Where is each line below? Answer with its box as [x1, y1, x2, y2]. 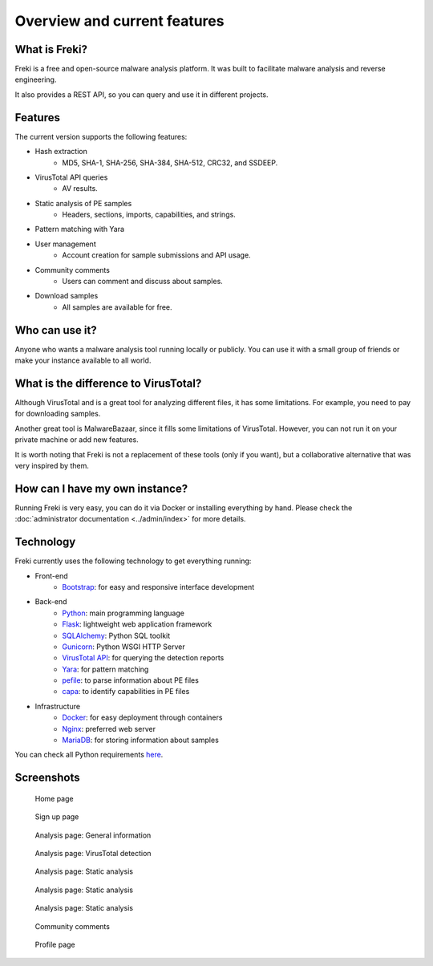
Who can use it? [14, 323, 97, 337]
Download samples [34, 291, 99, 301]
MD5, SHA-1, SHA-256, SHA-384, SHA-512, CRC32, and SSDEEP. [62, 157, 278, 168]
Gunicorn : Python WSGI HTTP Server [62, 642, 185, 651]
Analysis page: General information [34, 830, 152, 840]
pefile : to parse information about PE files [62, 676, 200, 685]
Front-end [34, 570, 68, 581]
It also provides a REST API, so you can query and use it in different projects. [14, 89, 269, 99]
